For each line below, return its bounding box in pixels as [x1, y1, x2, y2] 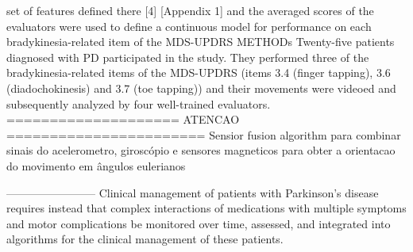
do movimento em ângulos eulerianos [6, 157, 186, 174]
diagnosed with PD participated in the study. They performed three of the [6, 48, 369, 65]
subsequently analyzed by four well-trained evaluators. [6, 95, 271, 112]
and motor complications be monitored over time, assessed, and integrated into [6, 215, 391, 231]
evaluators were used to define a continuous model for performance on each [6, 17, 372, 34]
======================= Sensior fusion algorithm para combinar [6, 126, 401, 143]
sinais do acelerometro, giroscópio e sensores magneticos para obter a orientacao [6, 142, 396, 158]
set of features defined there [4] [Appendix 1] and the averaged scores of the [6, 2, 374, 18]
